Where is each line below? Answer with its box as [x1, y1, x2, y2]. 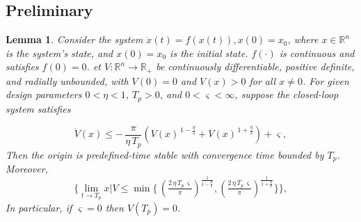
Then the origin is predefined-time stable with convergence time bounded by [6, 147, 324, 161]
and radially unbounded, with [6, 73, 129, 88]
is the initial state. [170, 45, 248, 60]
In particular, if [6, 200, 72, 214]
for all [249, 73, 276, 88]
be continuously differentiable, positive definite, [156, 59, 355, 74]
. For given [302, 73, 349, 88]
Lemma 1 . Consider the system [6, 32, 143, 47]
